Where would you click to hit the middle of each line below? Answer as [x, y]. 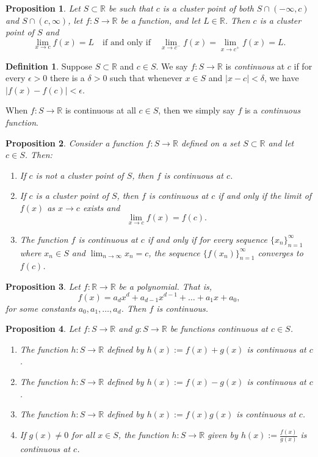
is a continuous [273, 110]
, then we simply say [197, 110]
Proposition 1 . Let [43, 8]
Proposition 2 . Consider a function [74, 142]
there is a [67, 78]
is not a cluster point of [80, 175]
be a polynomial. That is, [165, 286]
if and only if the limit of [265, 196]
